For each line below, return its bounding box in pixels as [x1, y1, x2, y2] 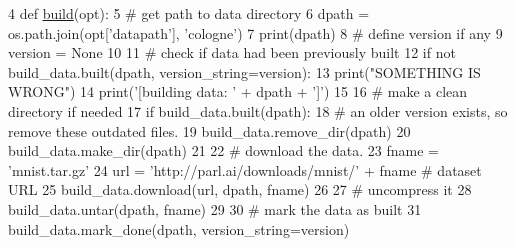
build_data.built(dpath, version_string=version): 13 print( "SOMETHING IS [8, 61, 481, 82]
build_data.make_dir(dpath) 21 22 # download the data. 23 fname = [8, 140, 439, 161]
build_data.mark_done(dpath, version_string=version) [8, 218, 350, 239]
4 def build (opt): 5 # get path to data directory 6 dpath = [8, 3, 370, 23]
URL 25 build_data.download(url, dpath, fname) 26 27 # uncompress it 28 [8, 179, 472, 200]
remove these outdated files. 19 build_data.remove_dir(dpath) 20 [8, 120, 411, 141]
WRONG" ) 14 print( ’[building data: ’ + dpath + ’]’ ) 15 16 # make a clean [8, 81, 468, 102]
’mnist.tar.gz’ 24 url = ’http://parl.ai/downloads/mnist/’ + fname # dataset [8, 159, 482, 180]
